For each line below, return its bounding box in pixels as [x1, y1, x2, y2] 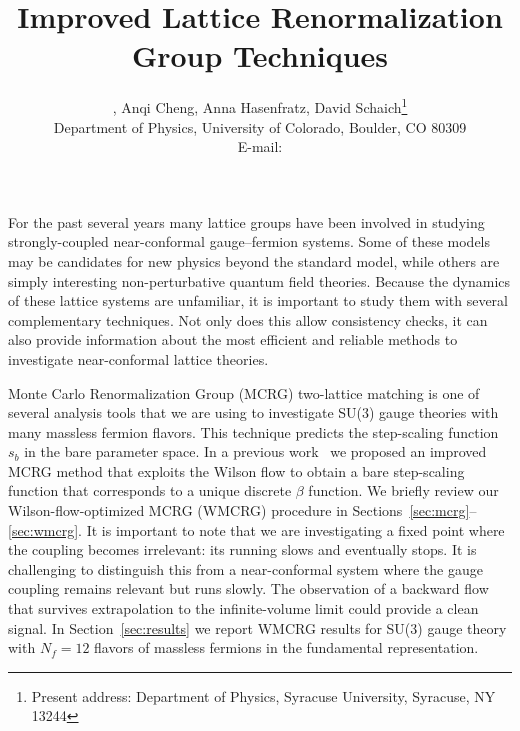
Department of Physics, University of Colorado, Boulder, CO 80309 [53, 116, 467, 137]
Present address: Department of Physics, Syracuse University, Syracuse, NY [31, 685, 496, 706]
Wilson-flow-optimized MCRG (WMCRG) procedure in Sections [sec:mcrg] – [8, 500, 477, 521]
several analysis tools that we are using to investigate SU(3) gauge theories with [8, 402, 499, 423]
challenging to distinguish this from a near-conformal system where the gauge [8, 558, 483, 579]
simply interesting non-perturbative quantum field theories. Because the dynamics [8, 270, 511, 291]
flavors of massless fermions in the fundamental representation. [94, 637, 479, 658]
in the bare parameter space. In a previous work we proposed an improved [24, 441, 487, 462]
